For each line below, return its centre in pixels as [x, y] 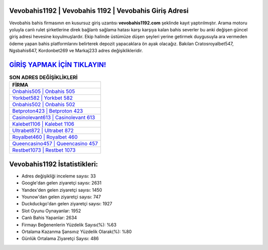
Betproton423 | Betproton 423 [48, 111]
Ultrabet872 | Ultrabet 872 [43, 131]
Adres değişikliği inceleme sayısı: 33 [59, 176]
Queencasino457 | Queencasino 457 [55, 144]
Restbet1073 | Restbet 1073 [44, 150]
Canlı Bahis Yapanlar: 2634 [49, 218]
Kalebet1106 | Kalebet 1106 [43, 124]
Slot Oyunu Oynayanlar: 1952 [51, 211]
